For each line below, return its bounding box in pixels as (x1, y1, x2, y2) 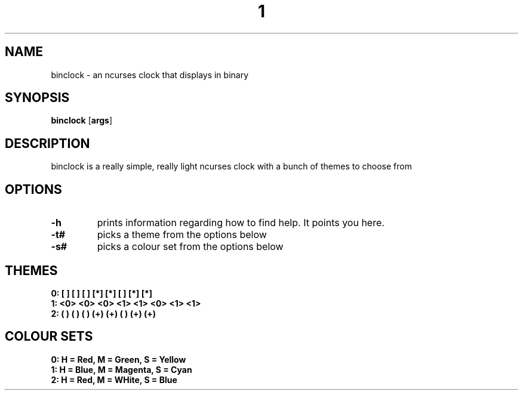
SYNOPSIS (5, 90, 70, 106)
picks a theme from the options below (97, 229, 267, 241)
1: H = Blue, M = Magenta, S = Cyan (51, 364, 192, 375)
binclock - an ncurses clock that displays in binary (51, 69, 249, 80)
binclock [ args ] (51, 115, 113, 126)
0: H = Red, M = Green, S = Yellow (51, 354, 186, 365)
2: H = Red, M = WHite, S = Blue (51, 374, 177, 385)
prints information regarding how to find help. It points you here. (97, 217, 384, 229)
